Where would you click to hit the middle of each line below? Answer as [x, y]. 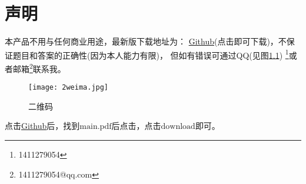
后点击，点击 [136, 126]
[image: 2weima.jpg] [69, 88]
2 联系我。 [48, 67]
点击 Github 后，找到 [42, 126]
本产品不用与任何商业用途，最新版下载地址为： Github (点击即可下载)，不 [146, 41]
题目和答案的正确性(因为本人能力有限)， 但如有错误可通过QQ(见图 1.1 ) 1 [151, 54]
